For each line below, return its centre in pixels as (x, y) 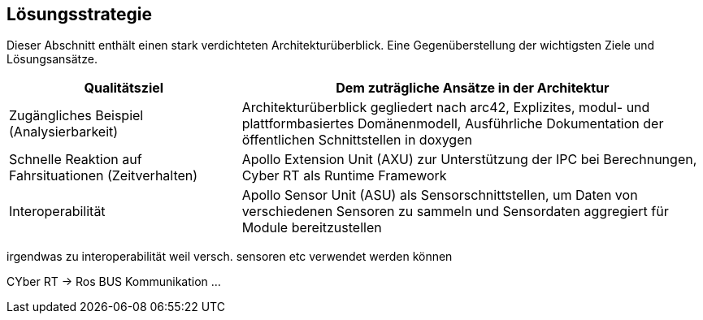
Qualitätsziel (124, 88)
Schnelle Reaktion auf (76, 160)
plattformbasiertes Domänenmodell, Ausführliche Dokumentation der (453, 124)
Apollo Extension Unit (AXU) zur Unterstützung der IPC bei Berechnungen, (469, 160)
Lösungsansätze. (52, 59)
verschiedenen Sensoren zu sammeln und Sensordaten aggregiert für (455, 212)
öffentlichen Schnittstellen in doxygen (357, 140)
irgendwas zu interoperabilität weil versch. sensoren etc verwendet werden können (230, 257)
